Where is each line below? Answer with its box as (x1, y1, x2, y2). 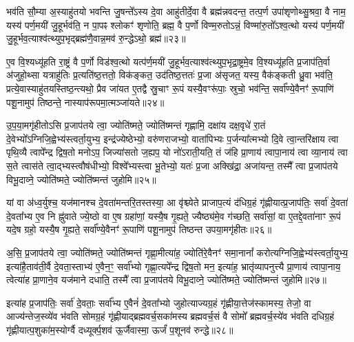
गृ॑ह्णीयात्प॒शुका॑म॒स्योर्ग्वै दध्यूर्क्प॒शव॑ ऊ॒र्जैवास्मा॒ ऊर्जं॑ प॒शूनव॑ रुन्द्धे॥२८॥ (6, 322, 233, 336)
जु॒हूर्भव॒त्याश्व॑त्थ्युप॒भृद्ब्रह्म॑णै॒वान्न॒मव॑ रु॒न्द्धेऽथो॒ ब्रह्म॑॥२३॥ (6, 31, 186, 46)
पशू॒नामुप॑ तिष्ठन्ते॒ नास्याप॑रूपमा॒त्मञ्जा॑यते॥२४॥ (6, 94, 165, 109)
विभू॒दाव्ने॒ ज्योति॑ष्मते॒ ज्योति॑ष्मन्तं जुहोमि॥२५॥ (6, 172, 156, 186)
